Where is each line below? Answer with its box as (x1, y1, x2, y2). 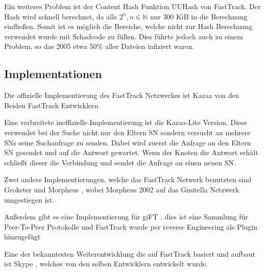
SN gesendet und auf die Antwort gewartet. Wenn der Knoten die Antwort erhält (4, 147, 258, 158)
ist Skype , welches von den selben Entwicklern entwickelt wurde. (4, 258, 208, 269)
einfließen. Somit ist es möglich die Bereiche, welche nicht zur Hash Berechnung (4, 21, 253, 32)
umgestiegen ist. (4, 194, 55, 205)
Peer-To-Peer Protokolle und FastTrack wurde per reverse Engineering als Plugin (4, 221, 258, 232)
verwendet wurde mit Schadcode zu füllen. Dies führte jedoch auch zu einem (4, 31, 243, 41)
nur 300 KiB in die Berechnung (150, 11, 248, 21)
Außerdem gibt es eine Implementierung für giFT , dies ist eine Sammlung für (4, 211, 248, 222)
